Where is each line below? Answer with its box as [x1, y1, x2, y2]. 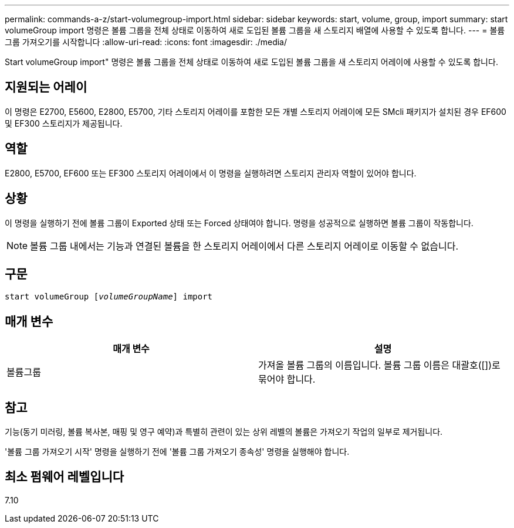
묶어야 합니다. [258, 373, 316, 386]
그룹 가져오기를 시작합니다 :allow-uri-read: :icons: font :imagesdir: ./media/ [5, 37, 288, 47]
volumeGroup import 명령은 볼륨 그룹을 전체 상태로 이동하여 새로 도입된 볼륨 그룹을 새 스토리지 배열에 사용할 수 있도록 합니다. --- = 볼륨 [5, 25, 505, 35]
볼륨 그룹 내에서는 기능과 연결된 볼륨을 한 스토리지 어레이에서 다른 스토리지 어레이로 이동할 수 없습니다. [30, 240, 459, 252]
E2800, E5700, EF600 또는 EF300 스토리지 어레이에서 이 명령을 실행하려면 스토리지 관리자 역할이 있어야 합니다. [5, 168, 417, 178]
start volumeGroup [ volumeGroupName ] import [5, 292, 213, 302]
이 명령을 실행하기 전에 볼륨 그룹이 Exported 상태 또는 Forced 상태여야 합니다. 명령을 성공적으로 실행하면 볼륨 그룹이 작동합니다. [5, 217, 474, 228]
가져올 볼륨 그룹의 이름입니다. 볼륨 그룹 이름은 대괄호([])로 [258, 359, 501, 372]
